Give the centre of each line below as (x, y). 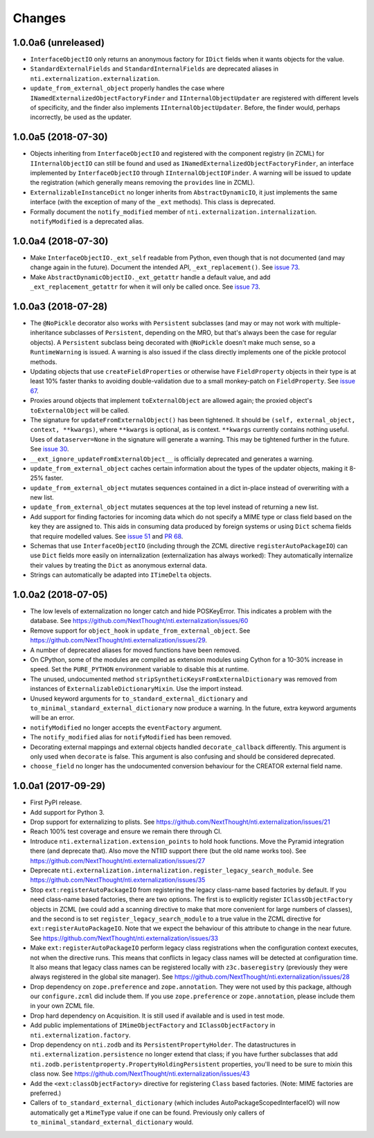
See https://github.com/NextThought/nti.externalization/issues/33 (124, 938)
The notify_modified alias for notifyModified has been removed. (131, 737)
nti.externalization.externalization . (95, 78)
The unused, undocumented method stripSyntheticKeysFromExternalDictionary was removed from (184, 679)
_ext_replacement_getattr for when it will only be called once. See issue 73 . (145, 287)
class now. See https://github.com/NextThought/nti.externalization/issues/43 (140, 1074)
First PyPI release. (56, 802)
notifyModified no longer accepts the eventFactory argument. (126, 728)
